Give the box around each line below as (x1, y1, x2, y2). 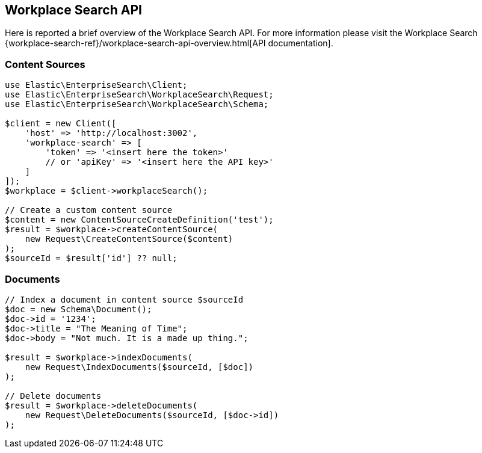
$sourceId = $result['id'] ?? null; (5, 253, 178, 263)
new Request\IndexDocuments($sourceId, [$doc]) (25, 362, 254, 372)
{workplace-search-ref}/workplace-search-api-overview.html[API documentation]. (5, 38, 333, 49)
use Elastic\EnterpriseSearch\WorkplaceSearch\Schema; (5, 99, 269, 109)
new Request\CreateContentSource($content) (25, 234, 233, 244)
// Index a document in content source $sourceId (5, 294, 244, 304)
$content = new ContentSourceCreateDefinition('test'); (5, 215, 274, 225)
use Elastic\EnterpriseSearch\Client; (5, 80, 188, 90)
